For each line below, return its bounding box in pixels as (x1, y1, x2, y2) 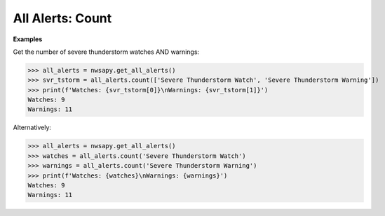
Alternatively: (13, 123, 52, 132)
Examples (13, 35, 43, 43)
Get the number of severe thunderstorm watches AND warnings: (13, 48, 200, 56)
